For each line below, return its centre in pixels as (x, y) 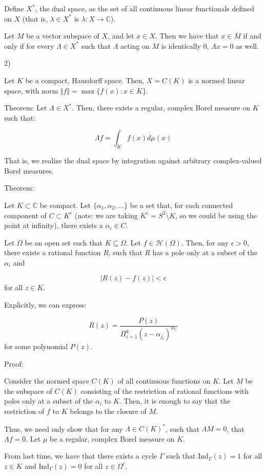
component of (25, 215)
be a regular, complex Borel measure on (112, 438)
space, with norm (31, 90)
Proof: (14, 363)
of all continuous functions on (164, 381)
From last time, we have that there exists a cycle (81, 456)
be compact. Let (65, 205)
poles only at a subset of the (49, 401)
